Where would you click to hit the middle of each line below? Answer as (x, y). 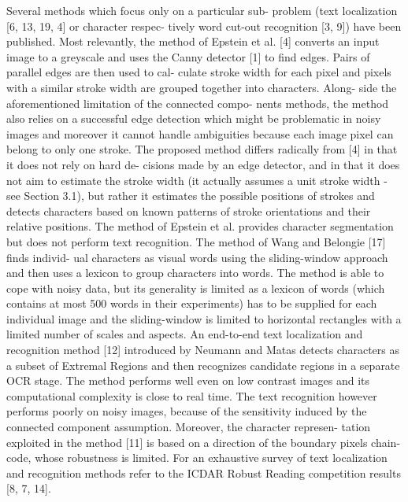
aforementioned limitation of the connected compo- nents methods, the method (198, 103)
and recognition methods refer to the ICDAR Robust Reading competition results (204, 472)
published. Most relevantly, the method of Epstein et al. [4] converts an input (193, 41)
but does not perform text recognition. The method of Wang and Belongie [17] (196, 241)
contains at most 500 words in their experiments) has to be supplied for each (192, 303)
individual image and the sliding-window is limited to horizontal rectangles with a (204, 318)
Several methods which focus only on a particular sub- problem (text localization (202, 10)
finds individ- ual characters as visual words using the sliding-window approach (197, 257)
